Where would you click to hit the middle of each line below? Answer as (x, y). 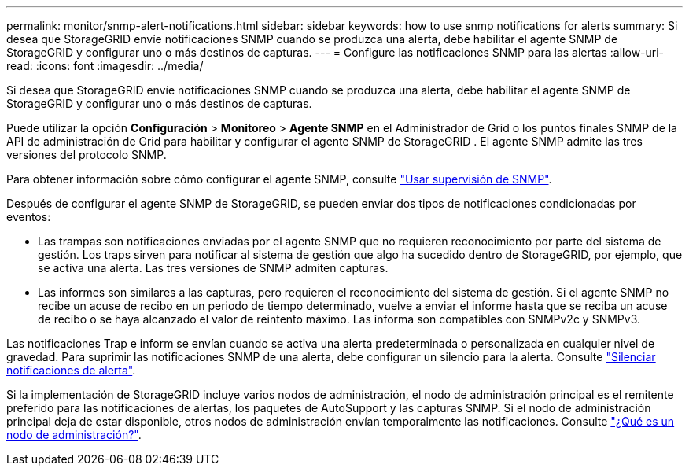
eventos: (29, 217)
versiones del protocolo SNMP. (87, 155)
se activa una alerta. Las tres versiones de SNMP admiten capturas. (213, 268)
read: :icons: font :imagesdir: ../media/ (105, 66)
